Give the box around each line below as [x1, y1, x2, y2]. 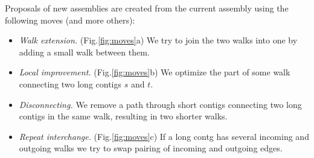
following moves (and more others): [5, 13, 135, 26]
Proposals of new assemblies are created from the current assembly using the [5, 2, 289, 14]
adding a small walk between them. [19, 45, 150, 58]
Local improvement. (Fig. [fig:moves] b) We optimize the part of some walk [19, 66, 290, 78]
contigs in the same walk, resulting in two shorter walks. [19, 110, 228, 122]
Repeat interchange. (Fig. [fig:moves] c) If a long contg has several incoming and [19, 130, 309, 142]
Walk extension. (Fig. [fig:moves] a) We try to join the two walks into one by [19, 34, 298, 46]
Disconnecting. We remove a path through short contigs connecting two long [19, 98, 302, 110]
